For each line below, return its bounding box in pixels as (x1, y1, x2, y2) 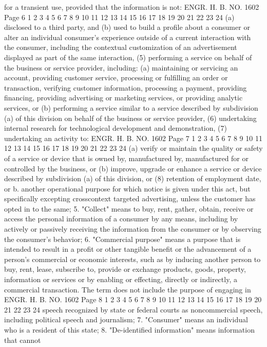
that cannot (4, 334, 41, 345)
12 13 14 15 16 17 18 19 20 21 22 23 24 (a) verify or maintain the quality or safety (4, 143, 263, 153)
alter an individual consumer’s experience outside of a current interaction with (4, 31, 251, 42)
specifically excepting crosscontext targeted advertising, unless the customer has (4, 193, 256, 204)
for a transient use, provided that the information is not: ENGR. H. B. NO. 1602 (4, 2, 259, 12)
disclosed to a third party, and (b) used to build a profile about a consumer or (4, 22, 250, 32)
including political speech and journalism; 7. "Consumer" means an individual (4, 314, 248, 325)
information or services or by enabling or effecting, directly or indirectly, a (4, 274, 237, 285)
